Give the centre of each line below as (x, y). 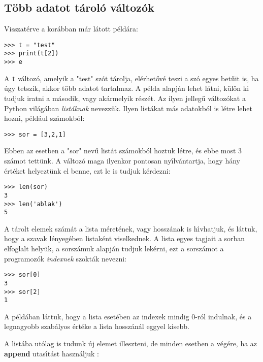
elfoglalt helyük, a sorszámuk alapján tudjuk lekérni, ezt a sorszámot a (114, 249)
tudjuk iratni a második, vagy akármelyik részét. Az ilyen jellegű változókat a (125, 98)
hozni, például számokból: (44, 118)
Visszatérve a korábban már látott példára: (71, 29)
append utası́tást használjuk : (52, 353)
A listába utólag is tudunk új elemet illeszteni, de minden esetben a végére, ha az (131, 343)
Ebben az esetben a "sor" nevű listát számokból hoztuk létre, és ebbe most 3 (123, 151)
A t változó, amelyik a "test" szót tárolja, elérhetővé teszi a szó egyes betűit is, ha (131, 78)
